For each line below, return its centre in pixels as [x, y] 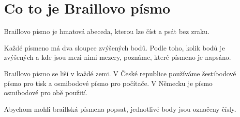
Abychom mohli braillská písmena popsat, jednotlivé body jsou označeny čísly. [120, 109]
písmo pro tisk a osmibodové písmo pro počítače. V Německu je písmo [108, 83]
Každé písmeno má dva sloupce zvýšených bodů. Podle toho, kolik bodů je [114, 47]
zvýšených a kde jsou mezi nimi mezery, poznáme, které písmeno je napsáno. [118, 57]
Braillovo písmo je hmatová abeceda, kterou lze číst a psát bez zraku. [107, 31]
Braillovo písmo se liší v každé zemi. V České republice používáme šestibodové [120, 73]
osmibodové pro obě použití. [46, 92]
